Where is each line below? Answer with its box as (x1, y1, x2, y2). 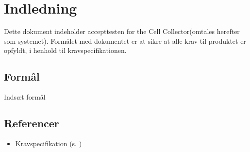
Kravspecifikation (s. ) (15, 138, 82, 148)
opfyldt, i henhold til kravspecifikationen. (4, 45, 127, 55)
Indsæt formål (4, 92, 46, 102)
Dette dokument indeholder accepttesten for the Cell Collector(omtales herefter (4, 26, 240, 36)
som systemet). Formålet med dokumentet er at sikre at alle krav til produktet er (4, 35, 246, 46)
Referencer (4, 116, 59, 131)
